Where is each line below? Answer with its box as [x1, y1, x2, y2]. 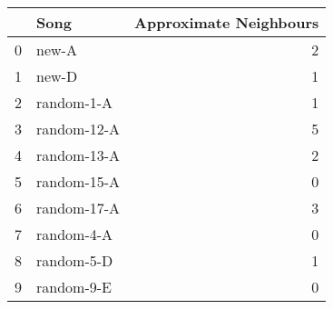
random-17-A [36, 197, 121, 218]
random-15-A [36, 171, 121, 192]
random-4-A [36, 224, 113, 244]
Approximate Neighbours [134, 12, 319, 33]
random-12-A [36, 118, 121, 139]
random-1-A [36, 92, 113, 113]
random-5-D [36, 250, 113, 271]
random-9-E [36, 276, 112, 297]
